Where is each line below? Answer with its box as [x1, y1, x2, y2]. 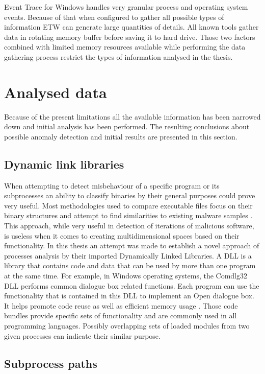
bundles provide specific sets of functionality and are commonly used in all [4, 310, 237, 321]
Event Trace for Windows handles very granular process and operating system [4, 2, 248, 12]
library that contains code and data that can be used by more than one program [4, 260, 256, 271]
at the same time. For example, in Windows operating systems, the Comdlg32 [4, 270, 248, 281]
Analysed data [4, 81, 107, 102]
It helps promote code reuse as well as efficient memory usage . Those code [4, 300, 238, 311]
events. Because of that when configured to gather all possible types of [4, 11, 224, 22]
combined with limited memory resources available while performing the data [4, 41, 246, 52]
